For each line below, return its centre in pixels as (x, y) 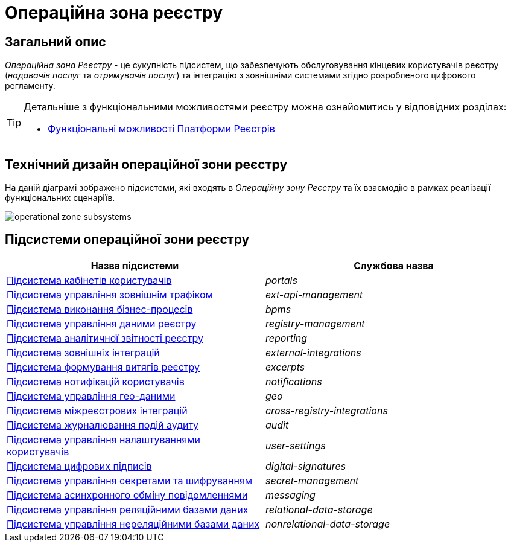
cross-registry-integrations (327, 410)
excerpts (285, 367)
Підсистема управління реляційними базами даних (128, 509)
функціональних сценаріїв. (60, 198)
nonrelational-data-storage (328, 524)
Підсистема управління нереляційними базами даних (133, 524)
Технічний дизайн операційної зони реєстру (146, 164)
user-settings (296, 445)
